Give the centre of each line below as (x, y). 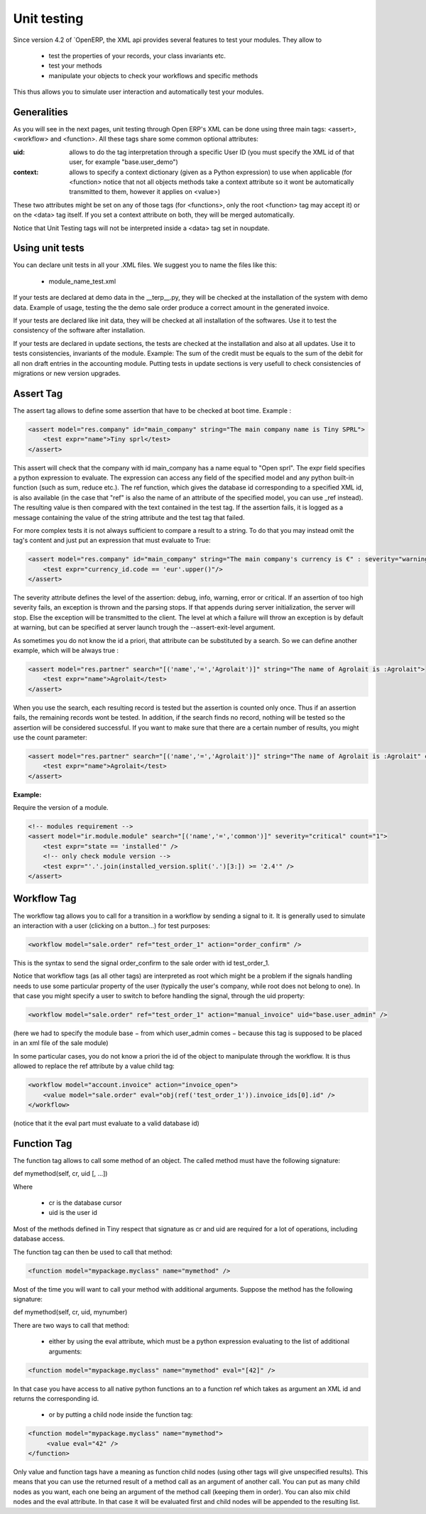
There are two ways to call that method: (71, 1325)
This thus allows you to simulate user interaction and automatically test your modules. (138, 92)
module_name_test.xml (82, 281)
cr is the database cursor (85, 1203)
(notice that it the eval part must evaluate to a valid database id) (106, 1123)
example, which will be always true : (66, 651)
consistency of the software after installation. (79, 330)
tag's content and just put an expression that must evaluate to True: (112, 541)
